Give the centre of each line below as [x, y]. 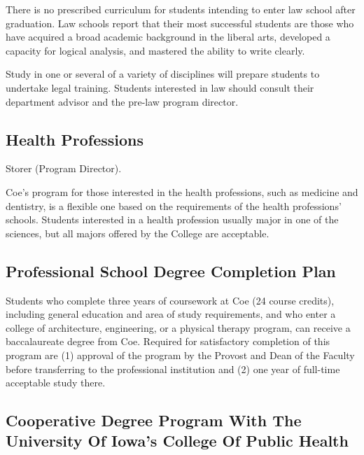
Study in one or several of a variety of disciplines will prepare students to [163, 74]
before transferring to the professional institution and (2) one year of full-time [173, 369]
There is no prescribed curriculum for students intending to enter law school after [181, 9]
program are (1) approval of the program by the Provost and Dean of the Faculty [180, 355]
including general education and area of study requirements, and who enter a [171, 314]
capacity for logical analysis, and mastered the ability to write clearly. [155, 50]
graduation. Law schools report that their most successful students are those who [180, 23]
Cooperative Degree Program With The [154, 420]
